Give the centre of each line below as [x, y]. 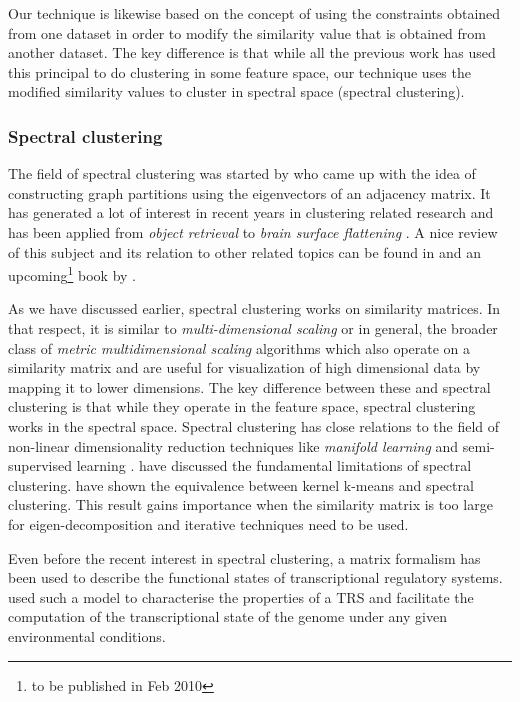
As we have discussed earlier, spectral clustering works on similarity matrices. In [254, 308]
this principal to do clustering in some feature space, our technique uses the [239, 71]
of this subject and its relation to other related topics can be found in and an [244, 251]
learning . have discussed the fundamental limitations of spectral [274, 465]
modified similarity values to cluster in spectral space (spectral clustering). [236, 91]
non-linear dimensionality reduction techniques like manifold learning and [233, 445]
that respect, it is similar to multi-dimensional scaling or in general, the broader [253, 328]
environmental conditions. [87, 635]
